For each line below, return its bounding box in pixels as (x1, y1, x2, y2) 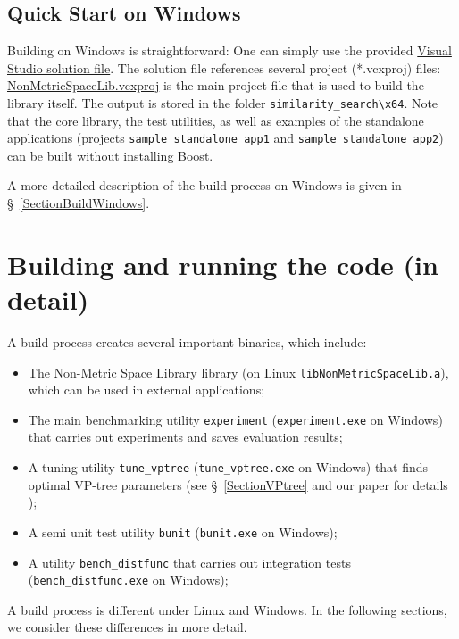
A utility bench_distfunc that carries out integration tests (28, 552, 351, 571)
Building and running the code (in (7, 245, 438, 282)
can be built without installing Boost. (7, 145, 213, 164)
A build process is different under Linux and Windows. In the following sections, (7, 600, 447, 618)
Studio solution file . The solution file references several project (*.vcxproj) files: (7, 58, 441, 77)
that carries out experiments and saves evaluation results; (28, 427, 343, 446)
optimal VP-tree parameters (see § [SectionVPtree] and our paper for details (28, 475, 448, 494)
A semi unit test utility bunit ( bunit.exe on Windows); (28, 522, 338, 541)
